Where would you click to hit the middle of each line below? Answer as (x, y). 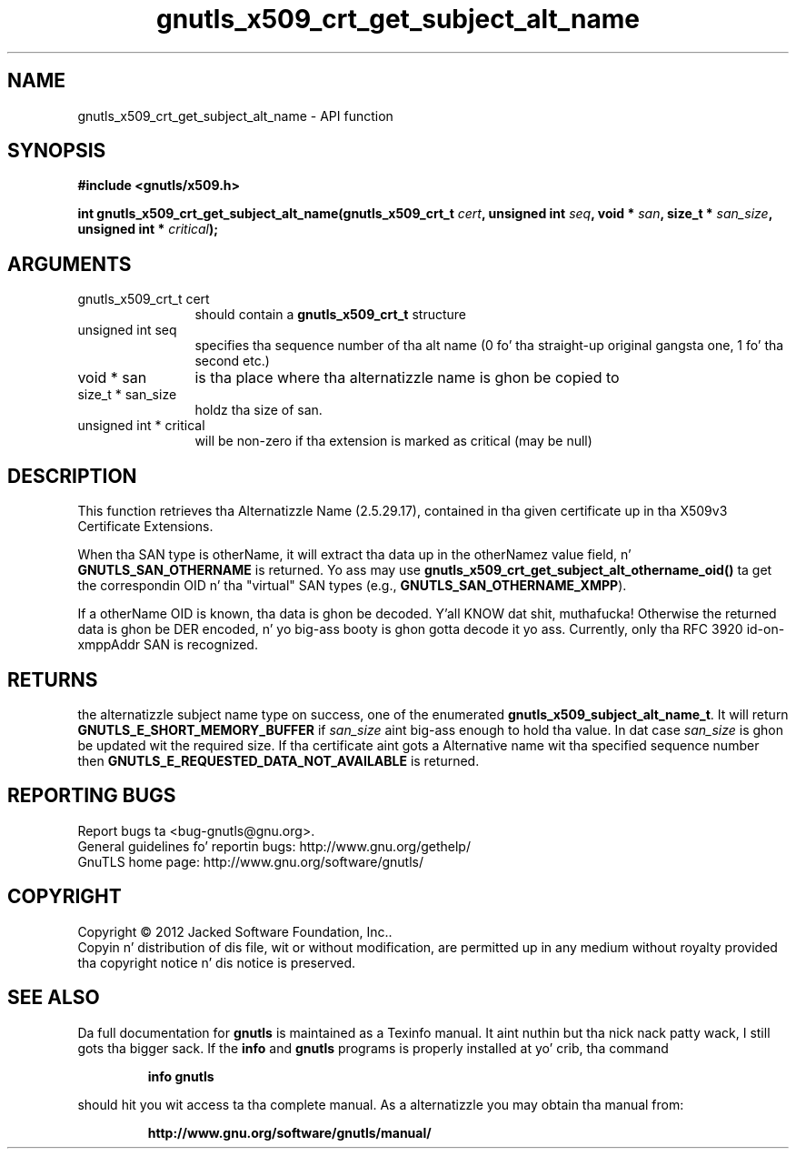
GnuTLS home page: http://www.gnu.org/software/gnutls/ (250, 861)
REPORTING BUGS (92, 796)
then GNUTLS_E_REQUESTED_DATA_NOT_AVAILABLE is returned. (279, 760)
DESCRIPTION (72, 476)
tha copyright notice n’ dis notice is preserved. (217, 962)
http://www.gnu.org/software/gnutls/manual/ (289, 1132)
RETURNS (53, 679)
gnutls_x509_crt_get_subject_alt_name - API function (235, 116)
